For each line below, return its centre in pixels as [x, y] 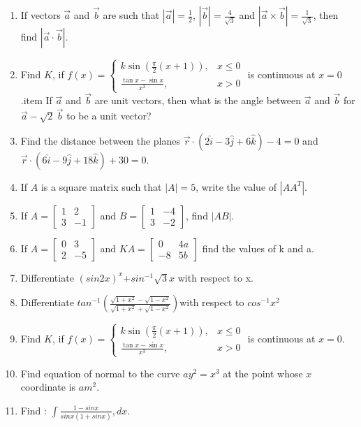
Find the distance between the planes [101, 140]
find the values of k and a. [258, 248]
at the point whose [263, 373]
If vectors [40, 15]
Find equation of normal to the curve [100, 373]
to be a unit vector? [109, 116]
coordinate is [48, 387]
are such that [131, 15]
